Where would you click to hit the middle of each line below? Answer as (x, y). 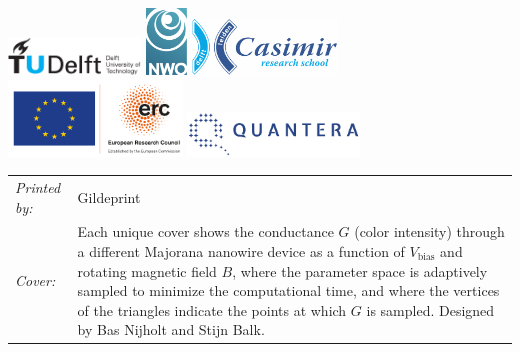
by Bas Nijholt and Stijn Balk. (171, 329)
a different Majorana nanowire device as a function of (241, 250)
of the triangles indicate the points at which (212, 309)
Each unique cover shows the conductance (205, 231)
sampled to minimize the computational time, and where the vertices (288, 290)
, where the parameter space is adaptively (360, 270)
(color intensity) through (429, 231)
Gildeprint (109, 196)
